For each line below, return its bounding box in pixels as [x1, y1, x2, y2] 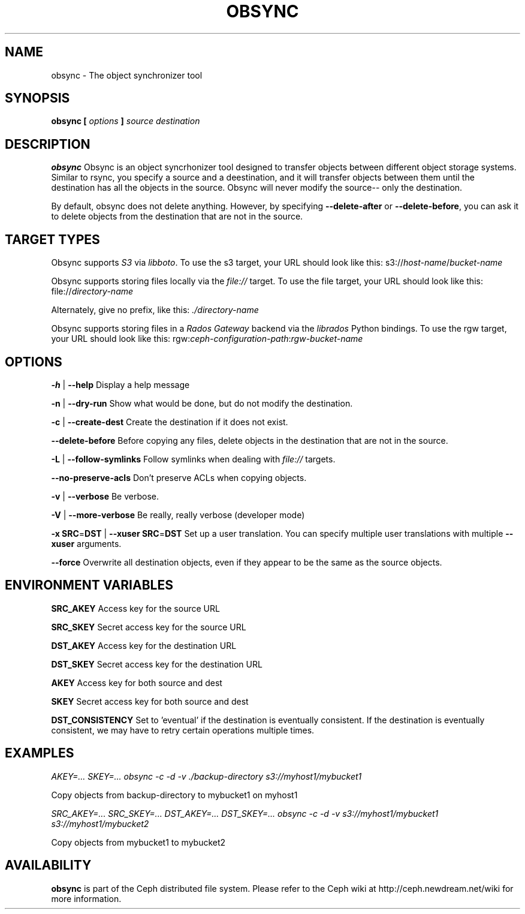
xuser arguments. [51, 538, 122, 549]
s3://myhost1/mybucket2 [51, 818, 149, 829]
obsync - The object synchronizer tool [51, 70, 203, 80]
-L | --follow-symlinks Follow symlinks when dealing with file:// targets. [51, 453, 336, 464]
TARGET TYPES [5, 231, 100, 247]
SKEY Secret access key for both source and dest [51, 696, 249, 706]
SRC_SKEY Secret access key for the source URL [51, 621, 246, 632]
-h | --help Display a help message [51, 379, 190, 390]
